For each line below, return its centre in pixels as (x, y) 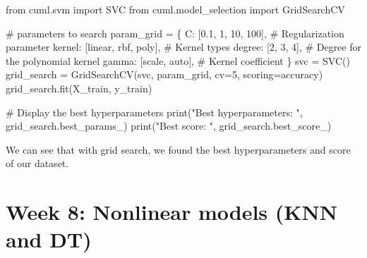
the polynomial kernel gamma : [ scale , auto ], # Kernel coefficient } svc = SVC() (178, 60)
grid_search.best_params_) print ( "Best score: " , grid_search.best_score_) (169, 126)
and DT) (49, 239)
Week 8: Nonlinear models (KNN (172, 212)
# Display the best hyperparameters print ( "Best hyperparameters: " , (154, 112)
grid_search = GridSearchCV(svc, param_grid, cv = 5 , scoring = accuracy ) (164, 74)
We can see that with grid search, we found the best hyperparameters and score (178, 149)
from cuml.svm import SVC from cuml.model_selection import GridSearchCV (175, 9)
